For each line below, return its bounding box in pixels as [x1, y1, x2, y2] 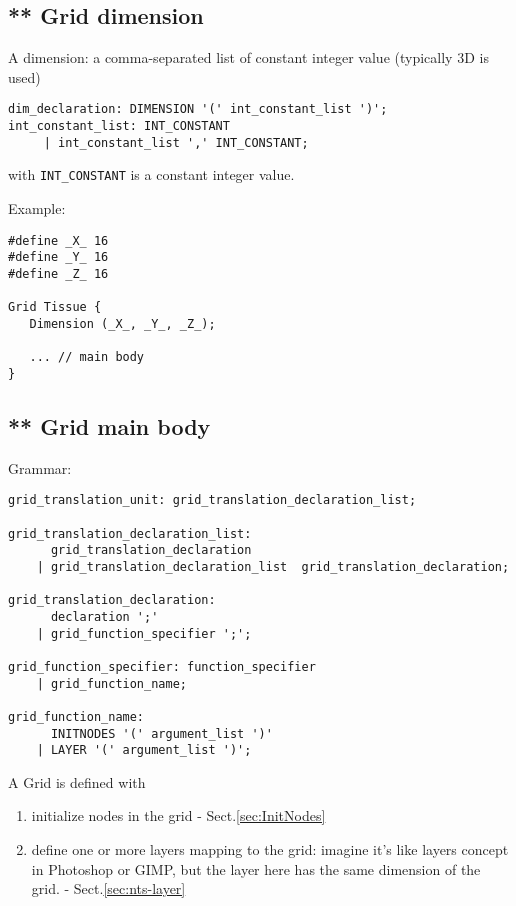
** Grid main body [8, 410, 211, 441]
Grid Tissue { [8, 300, 102, 315]
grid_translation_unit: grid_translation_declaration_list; [8, 493, 417, 508]
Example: [8, 198, 66, 219]
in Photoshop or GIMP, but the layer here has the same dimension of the [31, 858, 481, 879]
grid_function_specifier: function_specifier [8, 659, 316, 674]
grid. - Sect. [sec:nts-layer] [31, 878, 186, 899]
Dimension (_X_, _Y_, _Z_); [29, 316, 216, 331]
